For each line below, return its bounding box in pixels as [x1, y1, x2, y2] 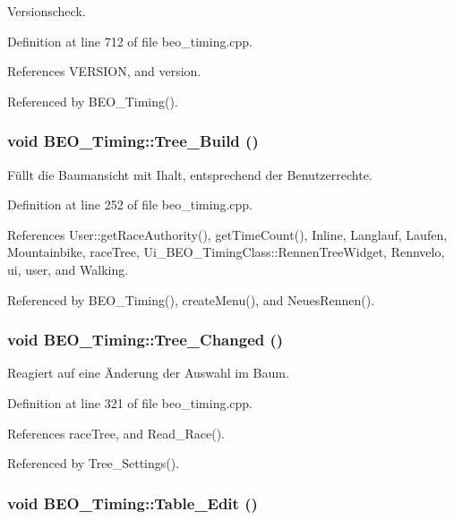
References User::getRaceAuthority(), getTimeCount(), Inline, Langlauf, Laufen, [7, 225, 448, 243]
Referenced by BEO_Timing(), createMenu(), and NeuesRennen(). [7, 290, 375, 309]
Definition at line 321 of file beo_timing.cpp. [7, 393, 253, 412]
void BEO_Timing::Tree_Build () [7, 130, 259, 152]
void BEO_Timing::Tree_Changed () [7, 328, 284, 351]
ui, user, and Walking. [7, 260, 129, 278]
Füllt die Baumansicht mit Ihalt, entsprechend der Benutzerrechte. [7, 165, 373, 183]
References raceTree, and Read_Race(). [7, 423, 226, 442]
